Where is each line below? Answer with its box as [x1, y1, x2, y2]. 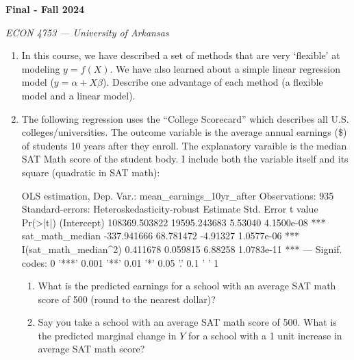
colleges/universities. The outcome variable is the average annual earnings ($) [21, 125, 347, 139]
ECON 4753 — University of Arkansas [5, 25, 169, 39]
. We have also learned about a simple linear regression [110, 61, 341, 75]
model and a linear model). [21, 88, 136, 102]
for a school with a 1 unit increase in [188, 328, 342, 342]
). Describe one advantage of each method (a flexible [103, 75, 323, 89]
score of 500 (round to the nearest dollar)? [38, 291, 216, 306]
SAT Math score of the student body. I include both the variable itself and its [21, 152, 349, 166]
